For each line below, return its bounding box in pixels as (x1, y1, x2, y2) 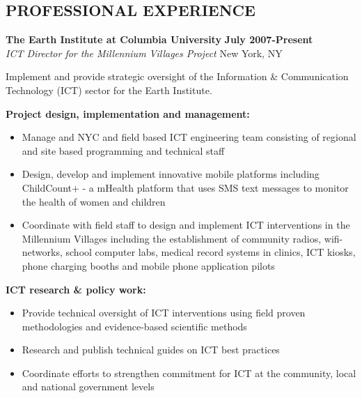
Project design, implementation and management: (6, 106, 250, 121)
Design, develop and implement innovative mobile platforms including (22, 167, 320, 181)
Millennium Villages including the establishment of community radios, (22, 231, 322, 245)
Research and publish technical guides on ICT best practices (22, 342, 280, 357)
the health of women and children (22, 194, 166, 208)
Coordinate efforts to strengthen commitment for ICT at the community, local (22, 365, 356, 380)
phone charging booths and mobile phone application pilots (22, 258, 275, 273)
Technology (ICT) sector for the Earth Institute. (6, 82, 212, 97)
